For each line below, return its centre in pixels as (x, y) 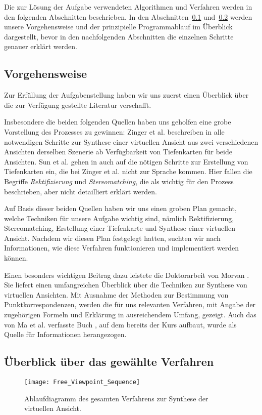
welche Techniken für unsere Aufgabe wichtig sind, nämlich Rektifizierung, (119, 218)
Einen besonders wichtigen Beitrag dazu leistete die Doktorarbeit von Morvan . (127, 275)
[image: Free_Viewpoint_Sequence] (82, 382)
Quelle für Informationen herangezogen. (65, 334)
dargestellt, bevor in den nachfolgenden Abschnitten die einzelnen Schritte (119, 36)
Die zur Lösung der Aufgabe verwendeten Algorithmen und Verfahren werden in (128, 7)
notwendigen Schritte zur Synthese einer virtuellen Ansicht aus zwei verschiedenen (131, 141)
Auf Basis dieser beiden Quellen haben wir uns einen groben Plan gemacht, (120, 208)
